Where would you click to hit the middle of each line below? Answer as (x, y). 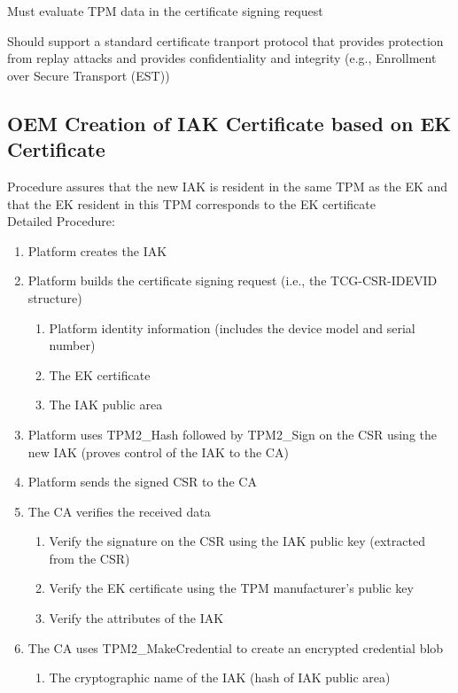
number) (72, 345)
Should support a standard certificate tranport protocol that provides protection (225, 40)
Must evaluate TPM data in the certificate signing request (165, 11)
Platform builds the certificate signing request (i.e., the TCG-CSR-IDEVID (233, 280)
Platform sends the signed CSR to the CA (142, 482)
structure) (55, 297)
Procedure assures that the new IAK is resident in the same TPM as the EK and (228, 186)
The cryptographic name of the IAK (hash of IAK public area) (220, 677)
